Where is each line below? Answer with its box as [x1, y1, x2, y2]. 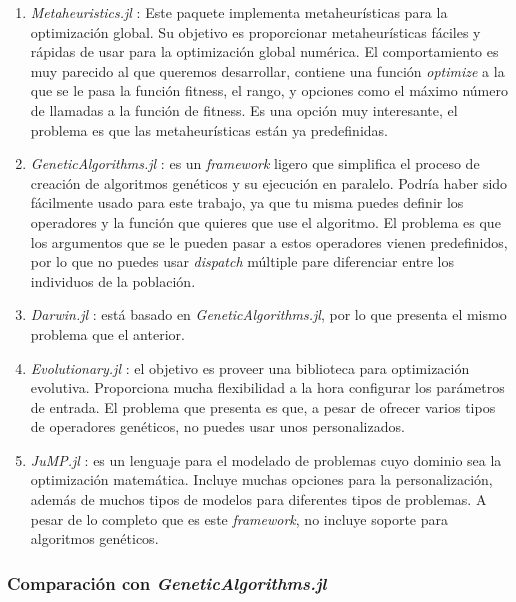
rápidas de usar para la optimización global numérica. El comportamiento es [30, 41, 499, 62]
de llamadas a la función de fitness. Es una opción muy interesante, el [30, 99, 458, 120]
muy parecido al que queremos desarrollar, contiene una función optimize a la [30, 60, 505, 81]
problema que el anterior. [30, 323, 185, 344]
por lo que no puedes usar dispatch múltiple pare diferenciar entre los [30, 251, 455, 272]
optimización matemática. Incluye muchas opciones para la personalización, [30, 469, 493, 490]
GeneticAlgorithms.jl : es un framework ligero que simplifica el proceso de [30, 153, 480, 174]
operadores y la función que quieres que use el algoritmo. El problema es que [30, 211, 501, 232]
